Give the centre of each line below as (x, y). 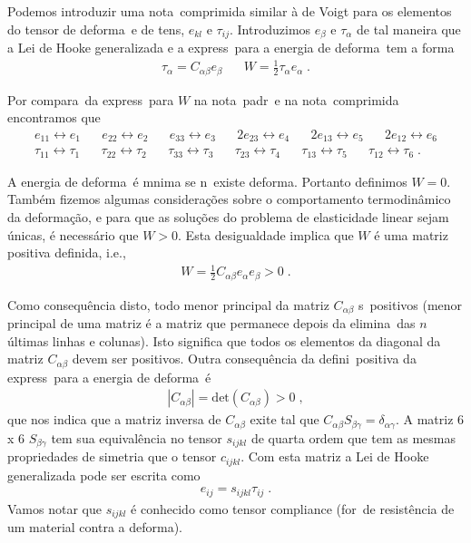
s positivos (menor (410, 304)
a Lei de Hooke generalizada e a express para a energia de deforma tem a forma (231, 48)
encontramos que (54, 117)
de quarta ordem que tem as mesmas (353, 437)
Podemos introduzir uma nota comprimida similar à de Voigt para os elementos (230, 11)
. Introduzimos (270, 29)
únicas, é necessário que (73, 234)
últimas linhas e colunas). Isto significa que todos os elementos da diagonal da (224, 340)
